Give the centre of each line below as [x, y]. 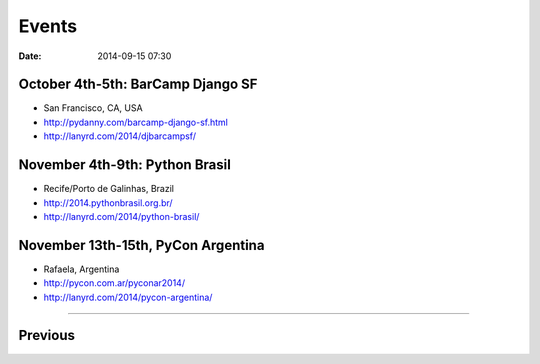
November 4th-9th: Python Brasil [125, 165]
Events [48, 26]
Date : [30, 56]
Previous [46, 335]
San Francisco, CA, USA [93, 108]
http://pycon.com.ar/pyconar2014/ [114, 283]
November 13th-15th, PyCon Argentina [141, 245]
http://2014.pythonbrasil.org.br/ [108, 202]
